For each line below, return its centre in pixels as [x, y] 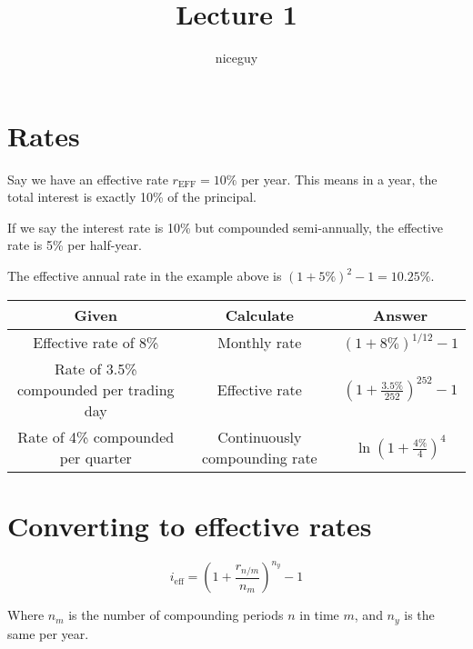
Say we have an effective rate [88, 179]
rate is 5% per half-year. [75, 245]
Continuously [260, 436]
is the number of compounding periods [176, 615]
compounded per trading [96, 389]
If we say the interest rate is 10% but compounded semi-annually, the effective [226, 227]
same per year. [48, 633]
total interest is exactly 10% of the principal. [132, 197]
